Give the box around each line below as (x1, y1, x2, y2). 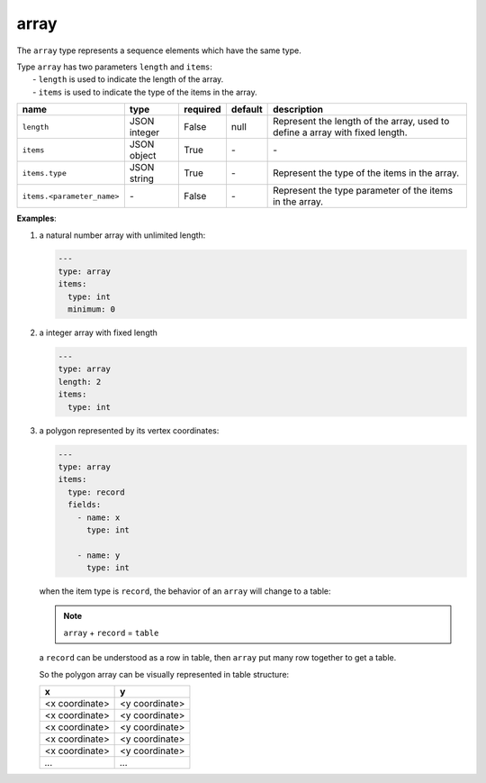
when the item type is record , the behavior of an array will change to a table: (39, 586, 331, 596)
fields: (67, 500, 102, 510)
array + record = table (63, 627, 159, 638)
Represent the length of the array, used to (273, 115, 450, 128)
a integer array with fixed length (39, 327, 157, 338)
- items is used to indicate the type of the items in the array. (32, 86, 258, 97)
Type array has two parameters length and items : (16, 61, 213, 72)
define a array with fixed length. (273, 126, 409, 139)
